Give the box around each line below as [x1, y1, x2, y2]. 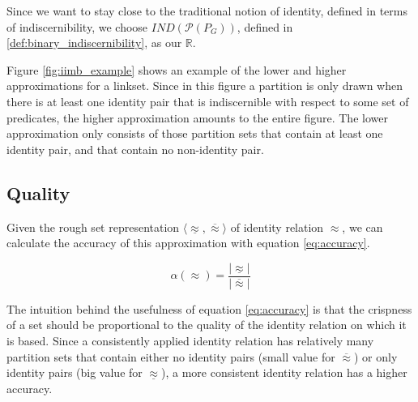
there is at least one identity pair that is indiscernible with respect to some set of [6, 92, 409, 109]
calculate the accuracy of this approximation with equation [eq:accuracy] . [6, 234, 370, 251]
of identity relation [230, 218, 324, 235]
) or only [353, 348, 398, 365]
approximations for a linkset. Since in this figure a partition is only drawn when [6, 77, 403, 94]
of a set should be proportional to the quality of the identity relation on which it [6, 316, 407, 333]
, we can [342, 218, 383, 235]
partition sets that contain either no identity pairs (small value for [6, 348, 335, 365]
